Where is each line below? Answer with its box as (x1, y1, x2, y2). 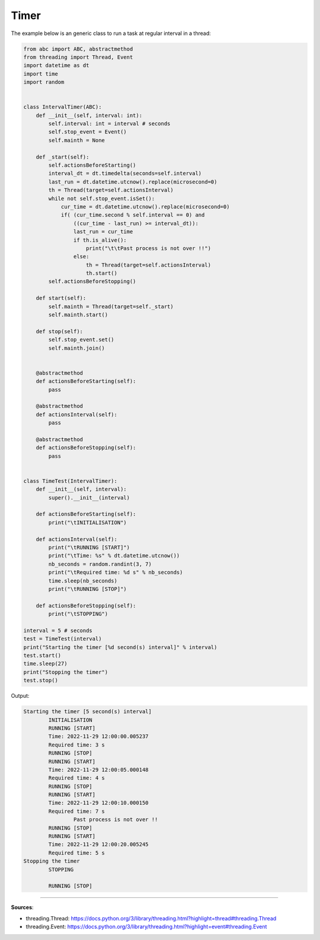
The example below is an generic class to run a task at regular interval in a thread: (11, 30, 211, 37)
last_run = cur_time (73, 229, 133, 235)
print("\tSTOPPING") (48, 610, 108, 618)
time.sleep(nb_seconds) (48, 577, 118, 584)
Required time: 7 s (48, 808, 105, 815)
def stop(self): (36, 328, 83, 335)
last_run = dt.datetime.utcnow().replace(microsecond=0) (48, 178, 217, 185)
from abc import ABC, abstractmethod (23, 45, 133, 52)
